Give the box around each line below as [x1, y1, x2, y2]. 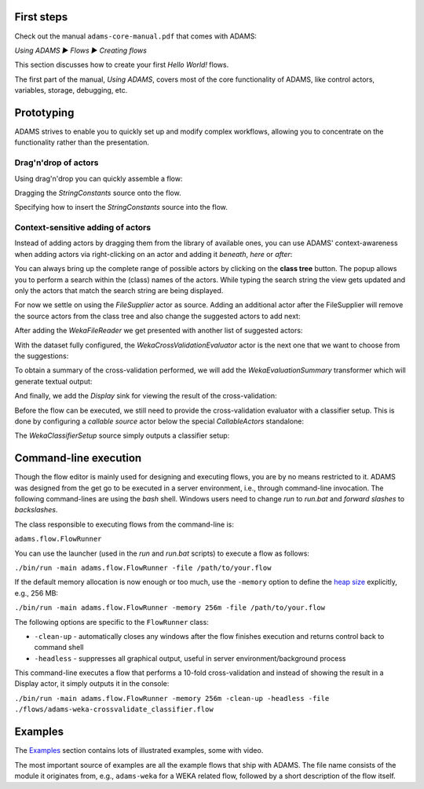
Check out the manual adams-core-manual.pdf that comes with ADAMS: [14, 31, 257, 41]
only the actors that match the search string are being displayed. [14, 286, 224, 295]
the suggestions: [14, 350, 69, 361]
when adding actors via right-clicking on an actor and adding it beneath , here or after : [14, 249, 293, 259]
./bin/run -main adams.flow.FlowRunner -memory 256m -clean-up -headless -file [14, 694, 330, 703]
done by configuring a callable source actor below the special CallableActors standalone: [14, 417, 304, 426]
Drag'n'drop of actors [14, 157, 99, 168]
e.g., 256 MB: [14, 588, 59, 597]
